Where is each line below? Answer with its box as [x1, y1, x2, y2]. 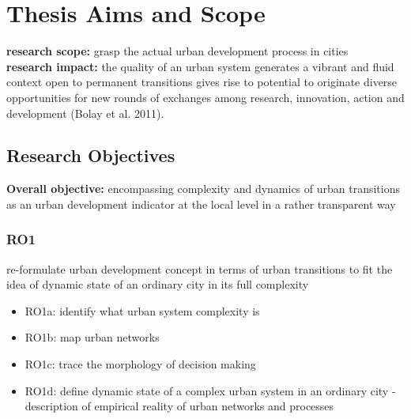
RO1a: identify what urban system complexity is [25, 302, 260, 319]
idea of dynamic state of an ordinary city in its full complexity [6, 276, 309, 293]
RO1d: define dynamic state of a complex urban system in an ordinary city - [25, 382, 396, 398]
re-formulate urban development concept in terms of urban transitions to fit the [6, 260, 393, 277]
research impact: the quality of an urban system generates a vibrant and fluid [6, 58, 394, 74]
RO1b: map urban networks [25, 329, 160, 345]
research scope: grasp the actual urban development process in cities [6, 43, 349, 59]
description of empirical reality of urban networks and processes [25, 398, 334, 414]
